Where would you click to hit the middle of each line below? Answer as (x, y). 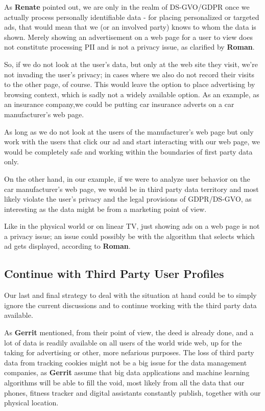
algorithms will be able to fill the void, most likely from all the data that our (124, 383)
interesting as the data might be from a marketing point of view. (105, 209)
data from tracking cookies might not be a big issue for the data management (126, 362)
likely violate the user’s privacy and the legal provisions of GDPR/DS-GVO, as (128, 199)
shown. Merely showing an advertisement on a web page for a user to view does (128, 37)
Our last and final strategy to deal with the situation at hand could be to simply (130, 295)
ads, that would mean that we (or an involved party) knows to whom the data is (130, 27)
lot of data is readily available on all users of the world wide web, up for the (123, 342)
